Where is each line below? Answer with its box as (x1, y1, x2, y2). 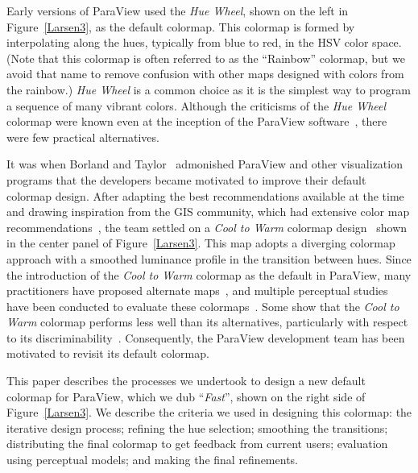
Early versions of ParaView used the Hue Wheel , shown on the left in (6, 2, 349, 19)
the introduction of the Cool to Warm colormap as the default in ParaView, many (6, 266, 412, 283)
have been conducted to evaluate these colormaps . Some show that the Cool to (6, 297, 399, 314)
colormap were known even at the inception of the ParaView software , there (6, 113, 387, 130)
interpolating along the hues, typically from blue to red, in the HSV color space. (6, 34, 402, 51)
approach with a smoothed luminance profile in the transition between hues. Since (6, 250, 412, 267)
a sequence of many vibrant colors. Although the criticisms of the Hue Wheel (6, 97, 387, 114)
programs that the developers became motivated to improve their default (6, 171, 366, 188)
